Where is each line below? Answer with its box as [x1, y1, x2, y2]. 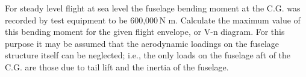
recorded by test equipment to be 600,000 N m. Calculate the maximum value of [5, 13, 301, 26]
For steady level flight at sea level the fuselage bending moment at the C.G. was [5, 2, 301, 14]
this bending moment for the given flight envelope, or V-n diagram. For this [5, 25, 285, 38]
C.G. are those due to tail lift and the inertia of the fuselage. [5, 60, 229, 73]
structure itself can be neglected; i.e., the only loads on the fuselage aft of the [5, 49, 291, 61]
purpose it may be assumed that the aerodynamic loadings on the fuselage [5, 37, 279, 49]
